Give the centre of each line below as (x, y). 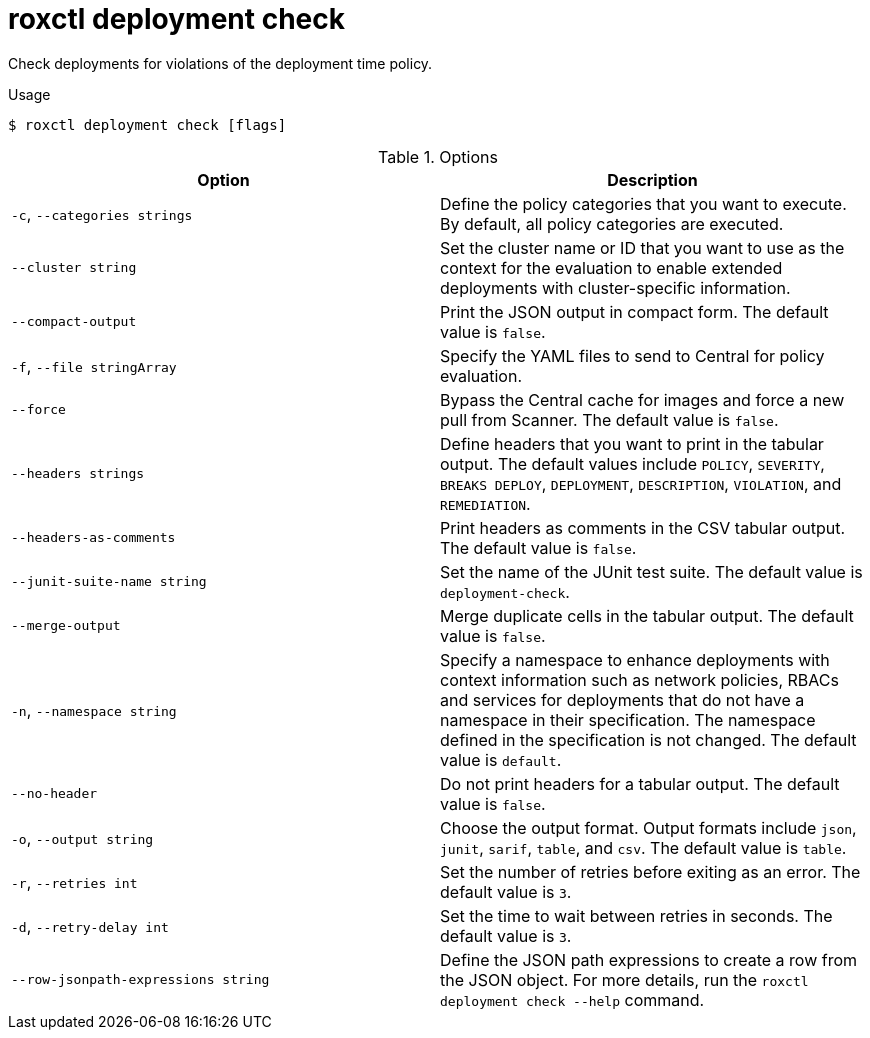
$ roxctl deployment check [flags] (147, 124)
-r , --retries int (74, 881)
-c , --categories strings (102, 213)
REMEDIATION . (485, 503)
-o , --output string (82, 837)
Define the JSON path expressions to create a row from (649, 959)
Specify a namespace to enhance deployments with (635, 659)
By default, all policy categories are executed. (612, 223)
